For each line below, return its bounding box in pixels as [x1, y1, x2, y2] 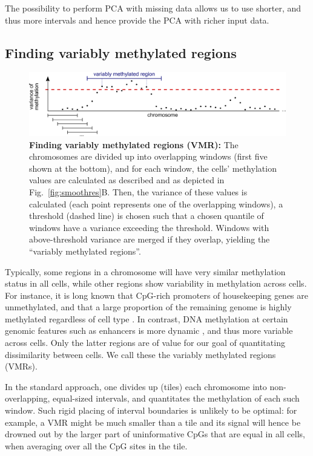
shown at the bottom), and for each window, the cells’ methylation [29, 161, 277, 174]
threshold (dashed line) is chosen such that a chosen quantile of [29, 209, 264, 222]
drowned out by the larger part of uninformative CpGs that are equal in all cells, [5, 428, 305, 440]
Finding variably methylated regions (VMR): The [29, 138, 239, 151]
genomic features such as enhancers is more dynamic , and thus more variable [5, 324, 293, 337]
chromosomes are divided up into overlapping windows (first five [29, 150, 268, 163]
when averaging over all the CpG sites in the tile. [5, 439, 188, 452]
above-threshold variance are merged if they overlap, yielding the [29, 233, 270, 246]
